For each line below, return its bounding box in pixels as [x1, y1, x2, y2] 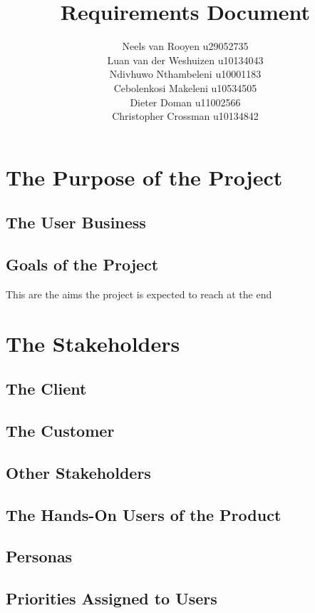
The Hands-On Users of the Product [6, 503, 282, 525]
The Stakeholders [6, 328, 180, 358]
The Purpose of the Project [6, 162, 283, 191]
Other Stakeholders [6, 461, 151, 483]
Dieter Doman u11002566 [130, 94, 241, 109]
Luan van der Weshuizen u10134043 [107, 52, 264, 67]
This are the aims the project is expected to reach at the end [6, 286, 272, 301]
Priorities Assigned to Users [6, 587, 217, 609]
